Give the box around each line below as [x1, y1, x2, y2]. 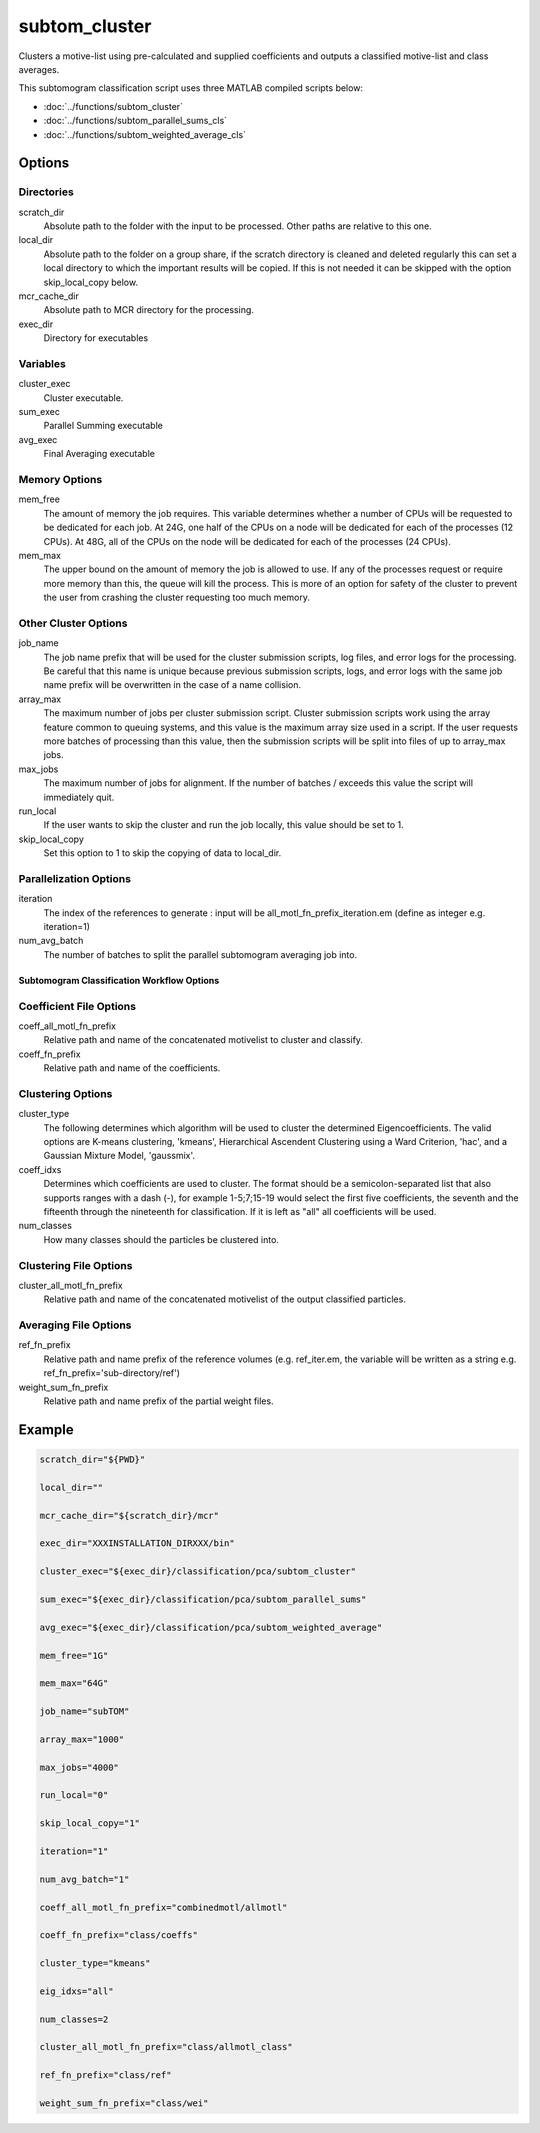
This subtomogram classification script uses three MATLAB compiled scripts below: [18, 82, 364, 94]
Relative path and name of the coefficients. [43, 1062, 221, 1074]
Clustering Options [18, 1086, 113, 1100]
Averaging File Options [18, 1318, 132, 1332]
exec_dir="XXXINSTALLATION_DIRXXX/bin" [39, 1538, 235, 1549]
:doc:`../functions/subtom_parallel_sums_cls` [43, 115, 228, 127]
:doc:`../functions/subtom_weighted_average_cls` [43, 128, 247, 140]
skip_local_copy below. [43, 276, 139, 288]
